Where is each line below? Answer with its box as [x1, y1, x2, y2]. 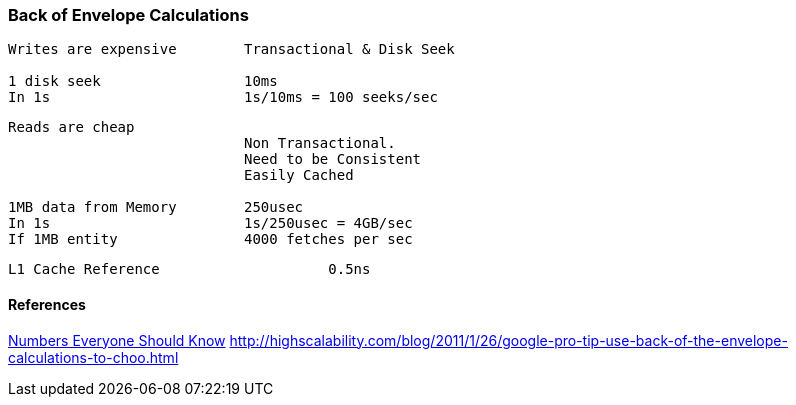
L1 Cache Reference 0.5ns [8, 261, 371, 278]
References [8, 295, 86, 313]
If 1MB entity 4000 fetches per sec [8, 231, 413, 248]
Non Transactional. [244, 135, 396, 152]
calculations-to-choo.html [8, 348, 179, 366]
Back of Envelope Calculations [8, 5, 249, 25]
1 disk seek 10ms [8, 73, 278, 90]
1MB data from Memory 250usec [8, 199, 304, 216]
